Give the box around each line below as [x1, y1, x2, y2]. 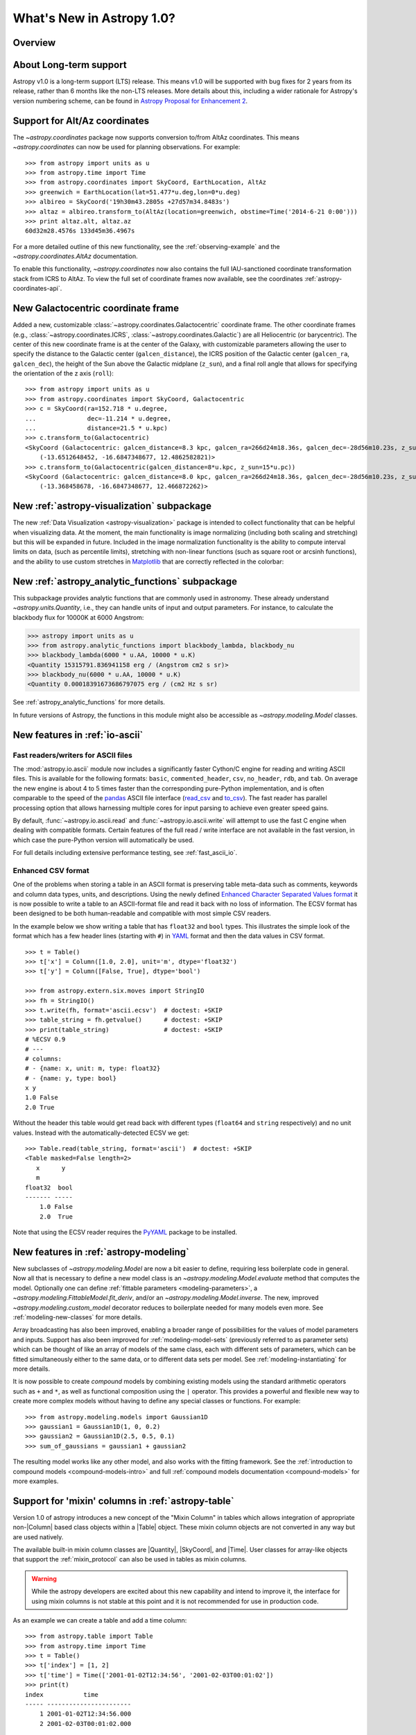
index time [25, 1691, 98, 1698]
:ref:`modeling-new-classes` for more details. [12, 1313, 143, 1321]
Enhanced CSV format [12, 865, 89, 875]
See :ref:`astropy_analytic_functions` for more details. [12, 698, 166, 706]
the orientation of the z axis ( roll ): [12, 369, 114, 378]
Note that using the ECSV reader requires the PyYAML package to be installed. [12, 1228, 238, 1237]
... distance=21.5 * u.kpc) [25, 424, 168, 432]
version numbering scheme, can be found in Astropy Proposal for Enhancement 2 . [12, 96, 248, 105]
